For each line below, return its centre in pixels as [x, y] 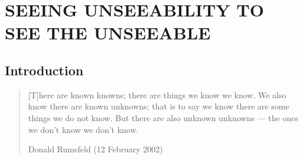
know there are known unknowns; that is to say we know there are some [159, 106]
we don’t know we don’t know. [83, 129]
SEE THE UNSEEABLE [108, 33]
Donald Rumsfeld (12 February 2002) [95, 149]
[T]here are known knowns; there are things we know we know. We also [157, 94]
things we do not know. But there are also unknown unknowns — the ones [163, 117]
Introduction [44, 70]
